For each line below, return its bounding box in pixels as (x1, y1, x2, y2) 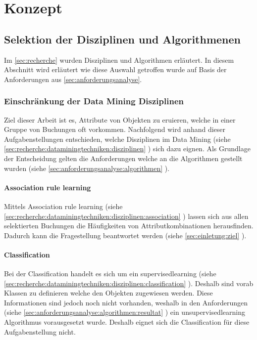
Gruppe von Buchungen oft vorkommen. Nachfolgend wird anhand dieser (4, 124, 226, 134)
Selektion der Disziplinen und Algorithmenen (4, 31, 241, 46)
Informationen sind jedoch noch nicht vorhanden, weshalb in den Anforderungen (4, 297, 248, 307)
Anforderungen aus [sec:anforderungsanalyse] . (4, 74, 142, 84)
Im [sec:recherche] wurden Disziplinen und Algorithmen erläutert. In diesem (4, 54, 234, 65)
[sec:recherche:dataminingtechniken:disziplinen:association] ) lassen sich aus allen (4, 211, 249, 221)
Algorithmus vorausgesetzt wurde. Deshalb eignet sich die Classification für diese (4, 317, 250, 327)
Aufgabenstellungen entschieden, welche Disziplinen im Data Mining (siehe (4, 133, 231, 144)
